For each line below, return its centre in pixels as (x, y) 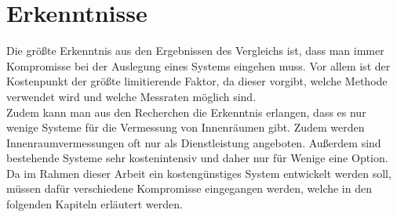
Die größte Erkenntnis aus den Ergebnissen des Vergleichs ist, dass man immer (195, 51)
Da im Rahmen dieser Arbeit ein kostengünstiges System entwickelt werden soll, (199, 173)
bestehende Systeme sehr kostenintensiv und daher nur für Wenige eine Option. (197, 158)
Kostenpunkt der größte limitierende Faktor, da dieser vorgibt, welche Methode (197, 81)
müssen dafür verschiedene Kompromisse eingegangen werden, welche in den (189, 188)
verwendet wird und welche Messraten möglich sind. (131, 96)
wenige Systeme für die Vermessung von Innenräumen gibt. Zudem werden (186, 127)
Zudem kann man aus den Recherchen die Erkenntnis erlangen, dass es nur (186, 112)
